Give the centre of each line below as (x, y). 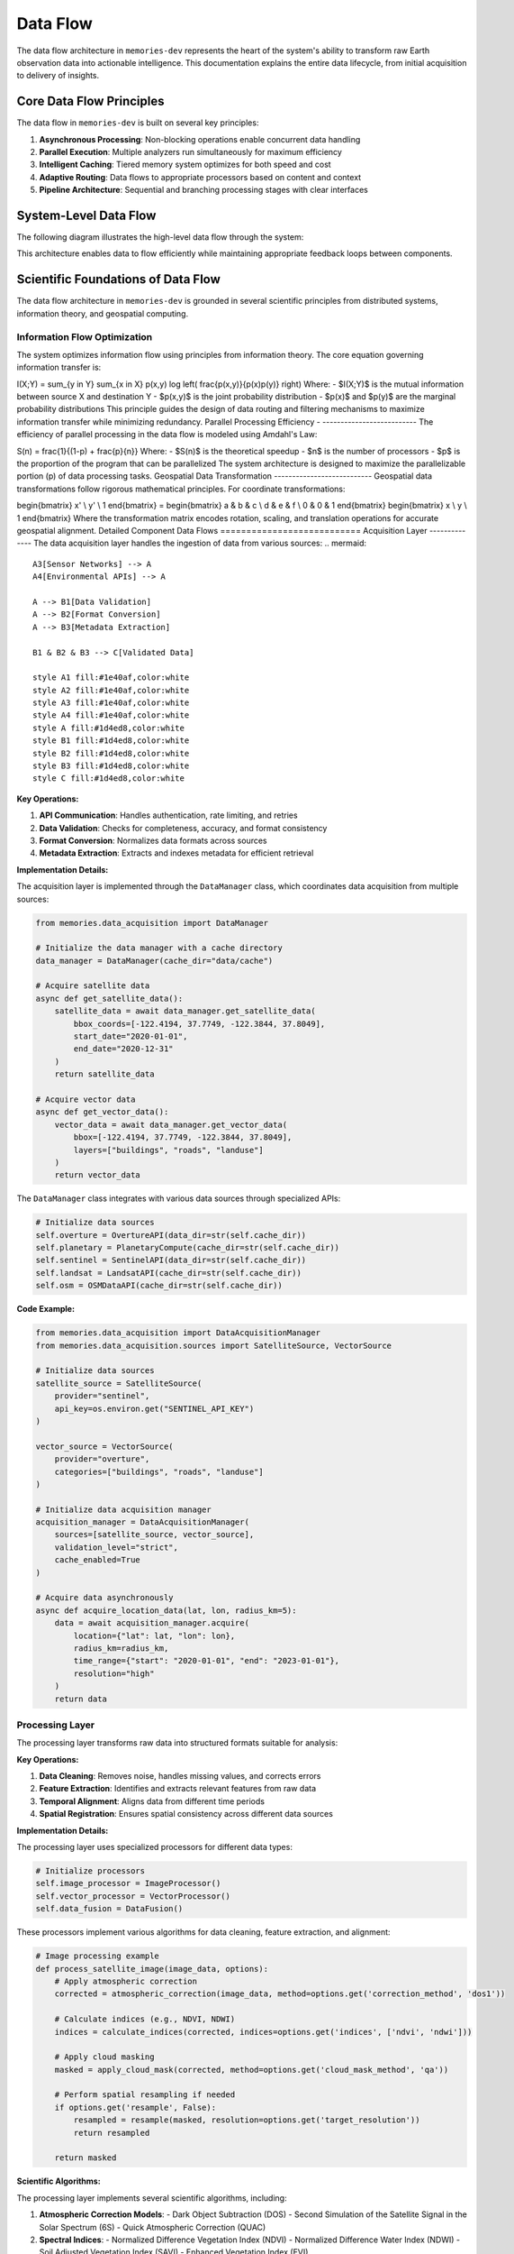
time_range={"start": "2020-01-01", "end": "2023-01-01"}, (207, 1661)
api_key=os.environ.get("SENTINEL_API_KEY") (154, 1408)
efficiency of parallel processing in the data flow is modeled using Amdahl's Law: (167, 435)
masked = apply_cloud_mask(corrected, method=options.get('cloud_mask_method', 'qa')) (252, 2070)
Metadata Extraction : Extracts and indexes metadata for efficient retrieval (176, 853)
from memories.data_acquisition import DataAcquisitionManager (178, 1333)
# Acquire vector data (86, 1100)
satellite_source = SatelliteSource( (119, 1383)
